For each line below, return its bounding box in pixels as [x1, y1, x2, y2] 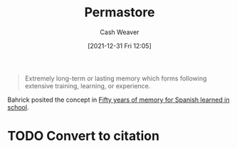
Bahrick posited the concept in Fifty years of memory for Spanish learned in [7, 95, 230, 104]
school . [7, 102, 29, 111]
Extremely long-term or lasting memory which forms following [24, 74, 207, 83]
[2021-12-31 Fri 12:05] [88, 41, 152, 50]
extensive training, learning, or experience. [24, 81, 151, 90]
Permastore [84, 4, 155, 21]
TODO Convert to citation [7, 128, 160, 144]
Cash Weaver [100, 28, 139, 36]
